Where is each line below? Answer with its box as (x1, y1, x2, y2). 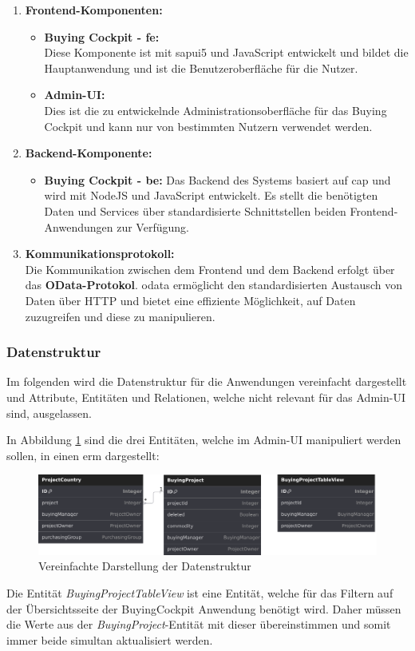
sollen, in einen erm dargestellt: (6, 447, 160, 463)
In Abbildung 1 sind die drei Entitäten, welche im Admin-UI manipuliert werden (6, 431, 401, 448)
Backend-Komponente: (25, 145, 152, 161)
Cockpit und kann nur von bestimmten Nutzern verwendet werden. (44, 117, 373, 134)
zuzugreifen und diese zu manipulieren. (25, 308, 215, 324)
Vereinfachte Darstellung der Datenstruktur (38, 558, 251, 574)
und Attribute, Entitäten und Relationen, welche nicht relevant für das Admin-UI (6, 388, 405, 405)
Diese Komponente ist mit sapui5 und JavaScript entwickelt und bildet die (44, 44, 409, 61)
